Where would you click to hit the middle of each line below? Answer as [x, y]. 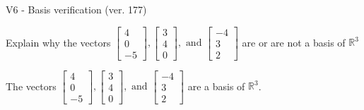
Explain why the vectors [58, 42]
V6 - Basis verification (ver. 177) [76, 9]
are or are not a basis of [294, 42]
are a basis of [216, 86]
